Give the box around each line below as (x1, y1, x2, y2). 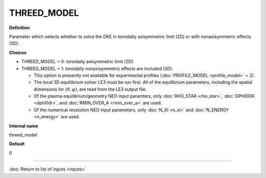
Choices (9, 49, 27, 55)
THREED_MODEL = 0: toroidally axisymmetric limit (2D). (21, 59, 135, 65)
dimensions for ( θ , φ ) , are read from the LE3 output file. (33, 86, 147, 92)
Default (9, 141, 25, 147)
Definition (9, 25, 30, 31)
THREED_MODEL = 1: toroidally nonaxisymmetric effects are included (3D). (21, 66, 173, 71)
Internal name (9, 123, 38, 129)
